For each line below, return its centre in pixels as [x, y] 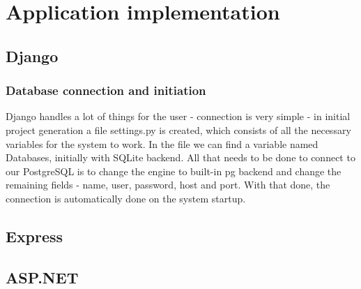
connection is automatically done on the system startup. [126, 198]
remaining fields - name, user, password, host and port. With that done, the [168, 185]
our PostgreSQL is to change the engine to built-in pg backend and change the [174, 171]
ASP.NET [42, 277]
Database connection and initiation [106, 90]
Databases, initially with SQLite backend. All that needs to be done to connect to [180, 157]
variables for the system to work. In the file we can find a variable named [162, 143]
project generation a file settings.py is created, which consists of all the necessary [178, 129]
